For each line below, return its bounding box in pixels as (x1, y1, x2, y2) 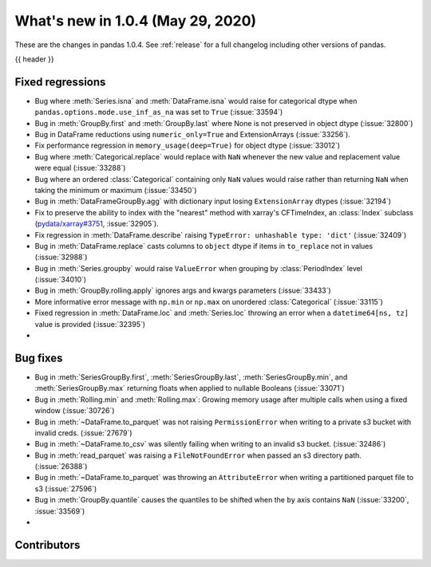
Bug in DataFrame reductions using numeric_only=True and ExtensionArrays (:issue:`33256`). (34, 130, 350, 140)
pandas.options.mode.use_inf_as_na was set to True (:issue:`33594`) (34, 108, 283, 117)
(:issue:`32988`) (34, 252, 88, 262)
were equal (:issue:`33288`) (34, 163, 126, 173)
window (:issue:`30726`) (34, 406, 115, 415)
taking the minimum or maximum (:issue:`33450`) (34, 185, 197, 195)
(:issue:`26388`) (34, 462, 88, 471)
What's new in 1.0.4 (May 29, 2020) (14, 12, 257, 30)
